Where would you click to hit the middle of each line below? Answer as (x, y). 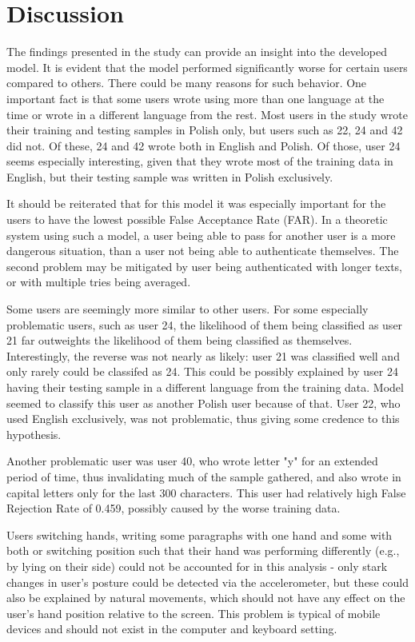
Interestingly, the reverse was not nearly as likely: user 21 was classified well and (203, 355)
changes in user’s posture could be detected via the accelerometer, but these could (207, 582)
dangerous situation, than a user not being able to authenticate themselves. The (203, 251)
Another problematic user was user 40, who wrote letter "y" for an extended (192, 461)
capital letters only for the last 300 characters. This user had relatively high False (206, 492)
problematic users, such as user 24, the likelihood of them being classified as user (205, 324)
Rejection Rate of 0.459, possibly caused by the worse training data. (174, 508)
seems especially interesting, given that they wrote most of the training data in (200, 161)
